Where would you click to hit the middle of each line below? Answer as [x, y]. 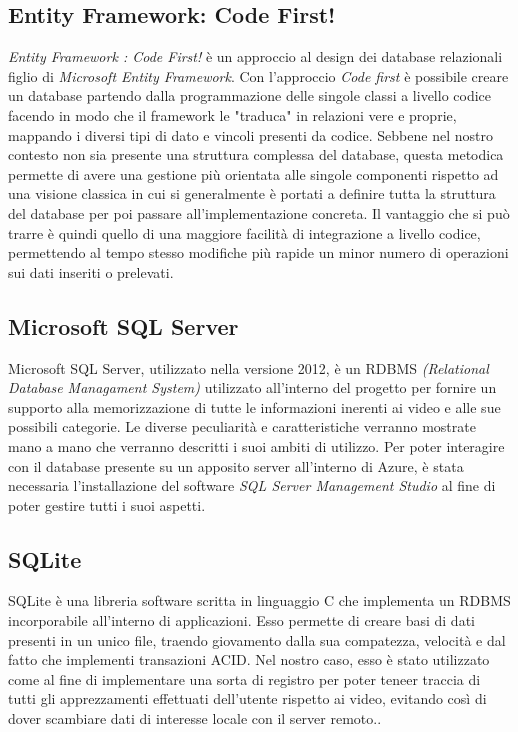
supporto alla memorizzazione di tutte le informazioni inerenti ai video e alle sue [254, 406]
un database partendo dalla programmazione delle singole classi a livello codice [250, 95]
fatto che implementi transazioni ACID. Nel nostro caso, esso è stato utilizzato [249, 659]
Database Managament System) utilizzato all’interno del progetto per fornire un [252, 387]
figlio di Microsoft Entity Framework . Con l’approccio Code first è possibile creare [258, 75]
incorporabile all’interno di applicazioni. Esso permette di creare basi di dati [241, 620]
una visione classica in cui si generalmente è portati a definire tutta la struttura [252, 193]
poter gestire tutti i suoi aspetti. [107, 504]
